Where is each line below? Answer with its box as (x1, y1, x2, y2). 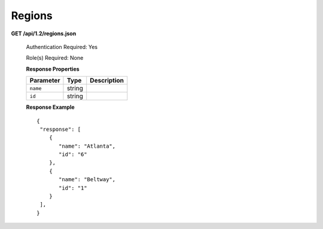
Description (90, 77, 124, 85)
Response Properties (26, 65, 80, 72)
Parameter (29, 77, 60, 85)
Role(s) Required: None (26, 54, 84, 62)
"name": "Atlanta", (59, 142, 116, 149)
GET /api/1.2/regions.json (11, 30, 77, 37)
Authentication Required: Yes (26, 43, 98, 50)
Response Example (26, 103, 75, 111)
